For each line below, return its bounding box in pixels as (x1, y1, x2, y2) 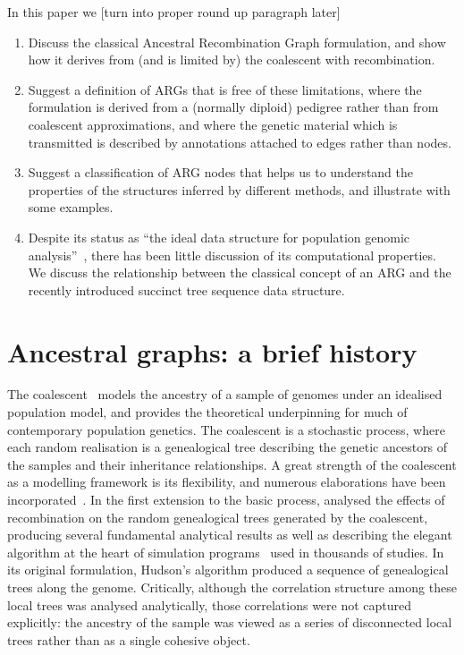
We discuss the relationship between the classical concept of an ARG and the (28, 263, 451, 282)
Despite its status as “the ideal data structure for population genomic (28, 227, 410, 246)
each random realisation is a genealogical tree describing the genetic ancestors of (7, 438, 448, 456)
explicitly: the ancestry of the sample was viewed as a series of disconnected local (7, 613, 452, 632)
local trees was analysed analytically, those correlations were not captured (7, 595, 412, 614)
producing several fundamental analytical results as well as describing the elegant (7, 525, 452, 544)
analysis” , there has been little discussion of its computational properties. (28, 245, 436, 264)
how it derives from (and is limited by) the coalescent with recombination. (28, 50, 435, 69)
